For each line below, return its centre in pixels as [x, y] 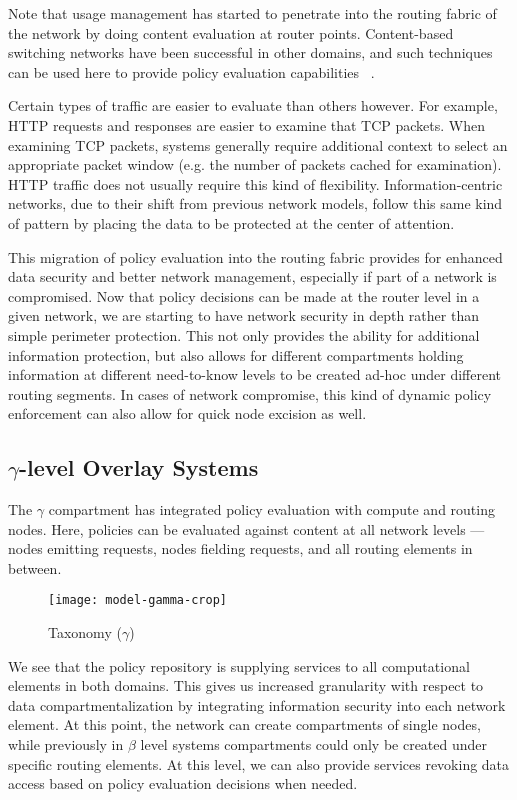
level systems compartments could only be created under [314, 744]
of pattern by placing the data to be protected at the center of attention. [231, 222]
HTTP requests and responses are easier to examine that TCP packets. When [247, 124]
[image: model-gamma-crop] [137, 600]
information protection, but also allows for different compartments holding [236, 354]
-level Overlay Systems [138, 467]
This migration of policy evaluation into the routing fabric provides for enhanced [255, 256]
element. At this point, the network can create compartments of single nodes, [244, 724]
